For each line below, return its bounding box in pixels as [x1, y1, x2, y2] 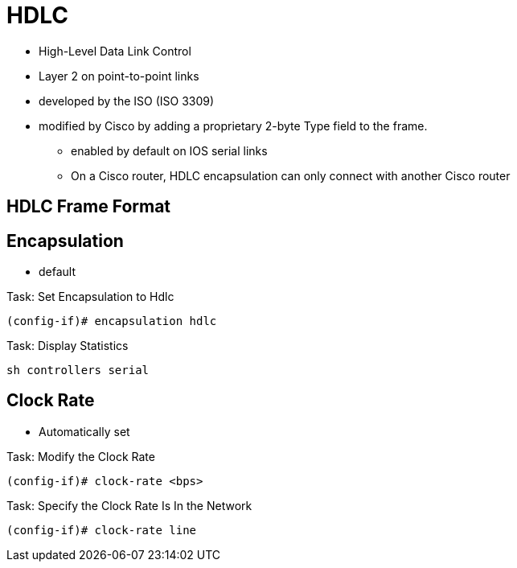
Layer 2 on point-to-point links [39, 68, 199, 83]
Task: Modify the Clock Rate [6, 449, 155, 463]
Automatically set [39, 424, 130, 438]
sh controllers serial [6, 364, 150, 377]
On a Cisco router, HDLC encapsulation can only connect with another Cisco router [71, 168, 511, 183]
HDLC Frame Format [6, 196, 171, 217]
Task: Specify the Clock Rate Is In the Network [6, 498, 252, 512]
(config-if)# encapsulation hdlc [6, 315, 217, 328]
